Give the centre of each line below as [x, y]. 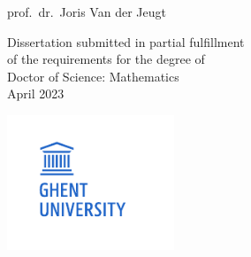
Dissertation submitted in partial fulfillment [126, 41]
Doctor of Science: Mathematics [93, 76]
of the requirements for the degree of [106, 59]
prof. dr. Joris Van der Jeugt [87, 12]
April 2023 [36, 93]
